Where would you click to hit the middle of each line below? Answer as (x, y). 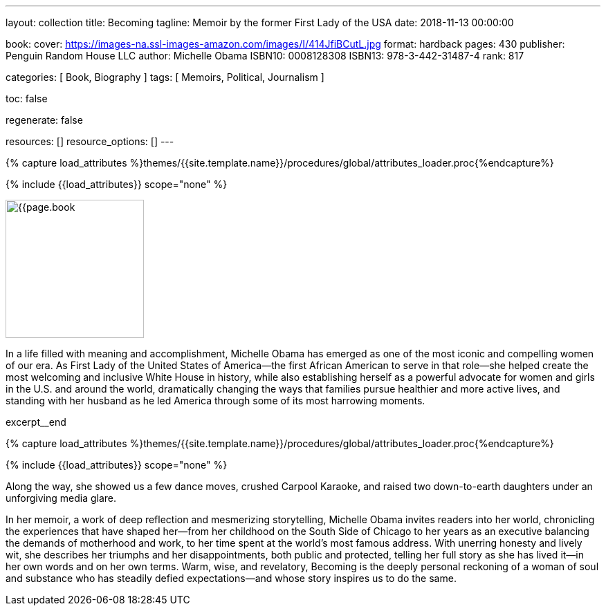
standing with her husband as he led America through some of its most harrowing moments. (215, 401)
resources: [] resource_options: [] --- (90, 141)
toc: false (27, 98)
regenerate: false (44, 120)
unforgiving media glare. (61, 498)
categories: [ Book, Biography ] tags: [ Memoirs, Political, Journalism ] (165, 77)
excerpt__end (36, 422)
